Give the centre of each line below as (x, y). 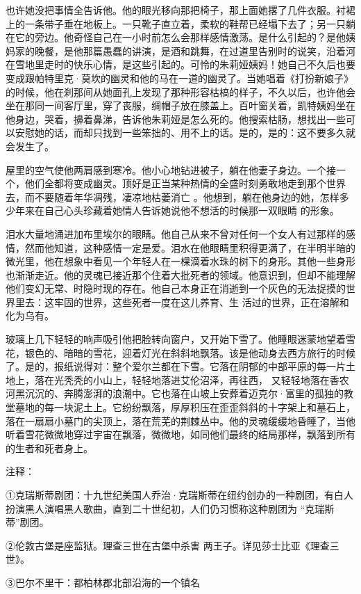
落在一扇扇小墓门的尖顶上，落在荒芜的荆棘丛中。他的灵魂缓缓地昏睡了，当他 (180, 420)
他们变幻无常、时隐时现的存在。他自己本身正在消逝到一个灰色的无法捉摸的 (176, 288)
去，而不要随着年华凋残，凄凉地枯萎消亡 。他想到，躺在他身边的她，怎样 (173, 196)
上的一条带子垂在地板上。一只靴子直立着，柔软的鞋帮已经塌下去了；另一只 (176, 23)
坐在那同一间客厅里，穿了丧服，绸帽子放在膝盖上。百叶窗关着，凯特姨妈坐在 (180, 105)
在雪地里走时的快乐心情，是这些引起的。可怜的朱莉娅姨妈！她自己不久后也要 (180, 64)
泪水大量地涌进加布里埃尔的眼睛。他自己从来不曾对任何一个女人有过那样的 (176, 233)
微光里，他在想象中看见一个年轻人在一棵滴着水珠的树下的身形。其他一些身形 (180, 261)
